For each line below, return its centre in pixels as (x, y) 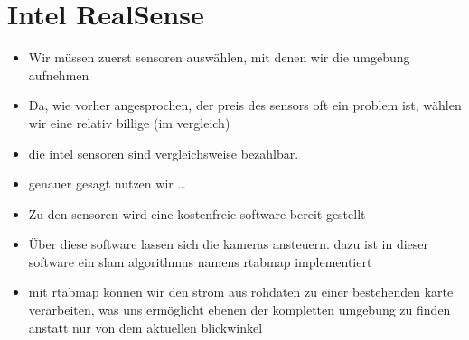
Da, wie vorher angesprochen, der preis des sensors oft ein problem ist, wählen (245, 105)
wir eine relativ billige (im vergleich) (129, 122)
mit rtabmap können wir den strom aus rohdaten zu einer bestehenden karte (241, 292)
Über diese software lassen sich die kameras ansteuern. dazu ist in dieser (229, 244)
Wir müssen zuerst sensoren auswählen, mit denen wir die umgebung (219, 57)
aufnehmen (59, 74)
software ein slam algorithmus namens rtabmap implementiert (200, 261)
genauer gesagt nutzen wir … (107, 184)
